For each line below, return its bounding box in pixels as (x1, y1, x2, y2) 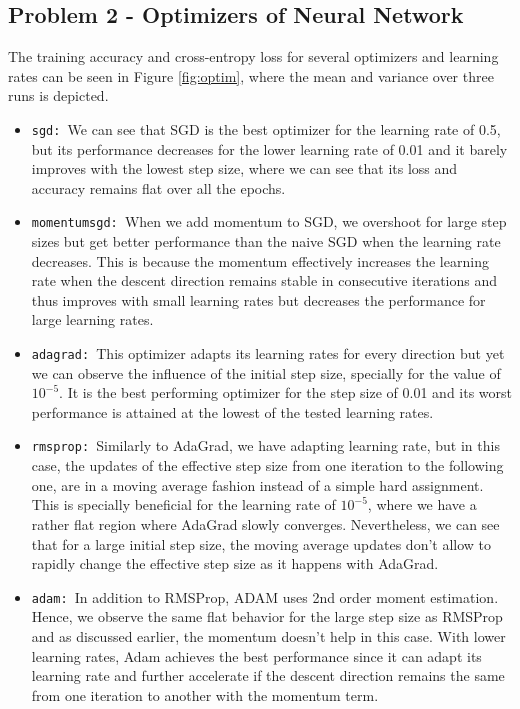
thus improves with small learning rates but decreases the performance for (31, 289, 486, 310)
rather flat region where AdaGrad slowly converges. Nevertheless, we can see (31, 513, 500, 534)
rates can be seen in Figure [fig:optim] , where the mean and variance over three (8, 65, 494, 86)
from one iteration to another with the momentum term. (31, 684, 379, 705)
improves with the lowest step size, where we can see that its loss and (31, 158, 458, 179)
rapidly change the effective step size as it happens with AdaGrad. (31, 553, 439, 574)
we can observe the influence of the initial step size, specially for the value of (31, 362, 501, 383)
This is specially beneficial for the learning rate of (31, 494, 336, 515)
